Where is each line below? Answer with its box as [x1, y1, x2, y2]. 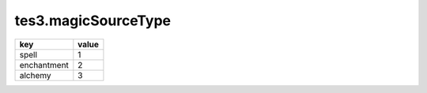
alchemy [19, 69, 51, 80]
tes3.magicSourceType [14, 12, 172, 29]
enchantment [19, 59, 69, 70]
